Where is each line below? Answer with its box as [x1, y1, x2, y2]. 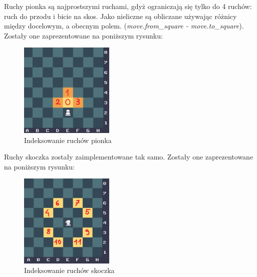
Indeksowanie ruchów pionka [24, 134, 112, 145]
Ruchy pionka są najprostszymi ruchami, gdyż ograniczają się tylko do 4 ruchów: [4, 1, 252, 11]
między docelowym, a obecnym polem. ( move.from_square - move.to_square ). [4, 20, 244, 31]
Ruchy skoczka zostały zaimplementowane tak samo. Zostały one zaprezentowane [4, 151, 253, 162]
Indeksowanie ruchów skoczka [24, 265, 115, 275]
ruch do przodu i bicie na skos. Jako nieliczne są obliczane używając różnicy [4, 10, 237, 21]
